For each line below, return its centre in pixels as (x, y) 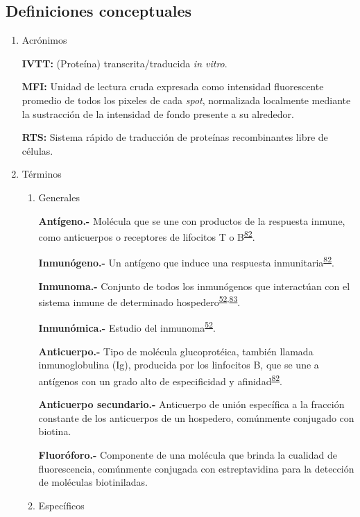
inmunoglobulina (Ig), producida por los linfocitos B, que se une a (179, 365)
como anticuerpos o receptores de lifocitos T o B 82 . (147, 236)
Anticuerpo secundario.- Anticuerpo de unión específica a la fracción (191, 404)
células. (37, 150)
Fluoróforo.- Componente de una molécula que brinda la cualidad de (188, 454)
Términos (42, 174)
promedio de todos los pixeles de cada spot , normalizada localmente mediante (186, 100)
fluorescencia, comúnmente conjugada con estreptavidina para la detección (196, 468)
